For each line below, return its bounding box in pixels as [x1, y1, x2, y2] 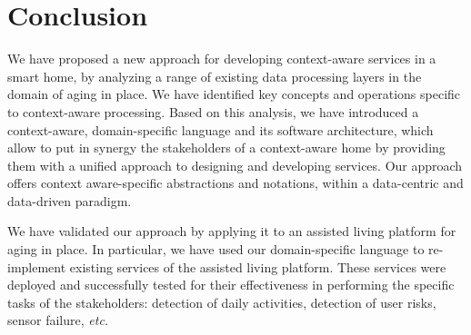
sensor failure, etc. [7, 310, 109, 330]
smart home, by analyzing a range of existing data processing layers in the [7, 66, 422, 85]
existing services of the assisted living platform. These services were [69, 257, 446, 276]
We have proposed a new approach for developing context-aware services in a [7, 49, 436, 68]
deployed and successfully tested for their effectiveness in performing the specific [7, 275, 455, 294]
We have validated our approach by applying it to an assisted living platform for [7, 222, 456, 241]
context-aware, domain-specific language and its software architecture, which [7, 120, 434, 139]
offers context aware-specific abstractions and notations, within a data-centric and [7, 173, 464, 192]
